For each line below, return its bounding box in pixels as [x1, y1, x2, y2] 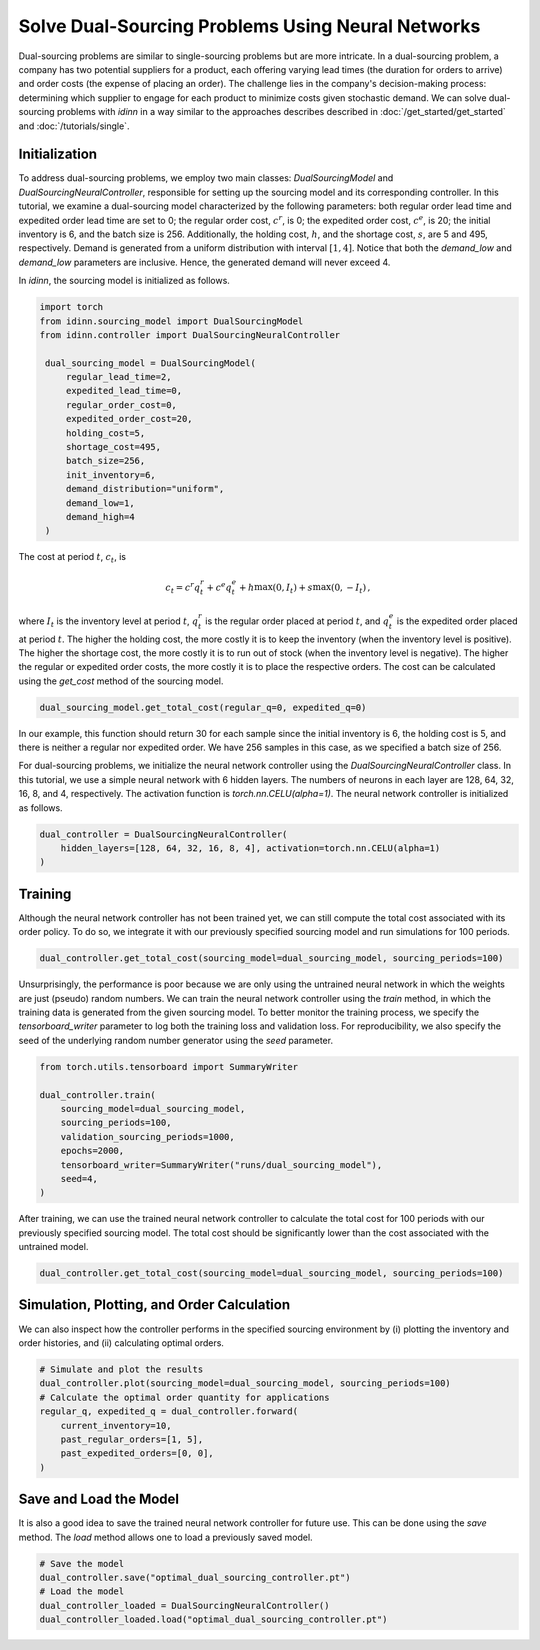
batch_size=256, [65, 455, 146, 467]
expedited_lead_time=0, [65, 385, 183, 397]
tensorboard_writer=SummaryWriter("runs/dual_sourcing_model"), [60, 1159, 383, 1170]
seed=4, [60, 1173, 99, 1184]
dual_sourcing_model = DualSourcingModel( [45, 357, 257, 369]
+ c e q [206, 580, 232, 593]
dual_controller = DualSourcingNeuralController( [39, 828, 288, 840]
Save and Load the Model [18, 1491, 180, 1508]
